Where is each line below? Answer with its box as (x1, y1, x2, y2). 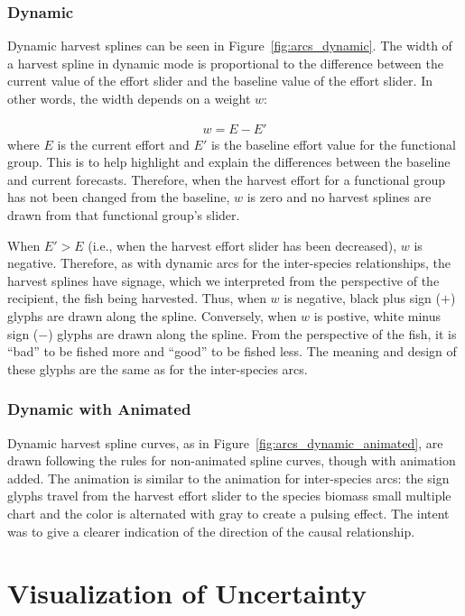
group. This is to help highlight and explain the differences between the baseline (7, 152, 451, 171)
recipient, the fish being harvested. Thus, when (7, 289, 266, 308)
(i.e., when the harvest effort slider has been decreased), (88, 235, 397, 254)
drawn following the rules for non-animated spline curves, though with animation (7, 451, 456, 470)
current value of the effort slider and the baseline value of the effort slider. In (7, 71, 433, 90)
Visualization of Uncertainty (7, 575, 367, 611)
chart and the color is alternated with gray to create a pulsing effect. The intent (7, 503, 450, 522)
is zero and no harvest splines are (246, 188, 432, 207)
